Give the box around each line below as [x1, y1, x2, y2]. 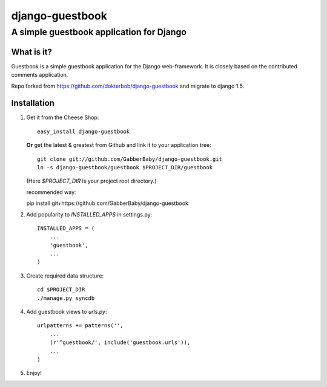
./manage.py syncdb [37, 294, 95, 302]
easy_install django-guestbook [37, 128, 130, 135]
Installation [11, 98, 54, 108]
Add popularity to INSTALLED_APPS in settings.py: [26, 210, 153, 218]
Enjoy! [26, 369, 42, 377]
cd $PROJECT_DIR [37, 286, 85, 293]
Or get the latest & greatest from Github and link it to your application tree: [26, 141, 211, 149]
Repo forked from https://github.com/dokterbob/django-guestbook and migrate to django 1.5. [11, 82, 245, 89]
